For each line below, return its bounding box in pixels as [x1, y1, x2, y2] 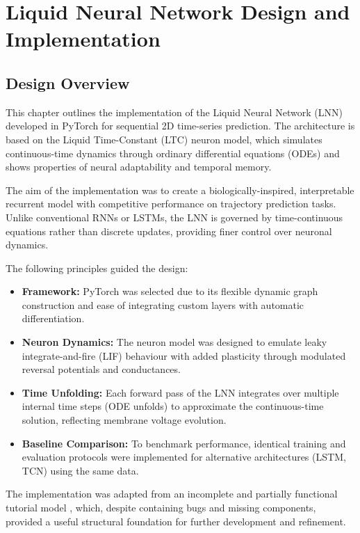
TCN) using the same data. [22, 463, 139, 477]
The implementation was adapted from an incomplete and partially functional [6, 486, 338, 501]
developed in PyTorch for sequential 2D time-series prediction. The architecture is [6, 118, 355, 133]
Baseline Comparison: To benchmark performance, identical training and [22, 436, 346, 450]
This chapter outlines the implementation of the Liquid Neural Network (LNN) [6, 104, 343, 119]
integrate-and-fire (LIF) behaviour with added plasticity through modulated [22, 348, 346, 363]
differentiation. [22, 311, 85, 326]
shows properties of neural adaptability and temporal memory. [6, 159, 272, 174]
